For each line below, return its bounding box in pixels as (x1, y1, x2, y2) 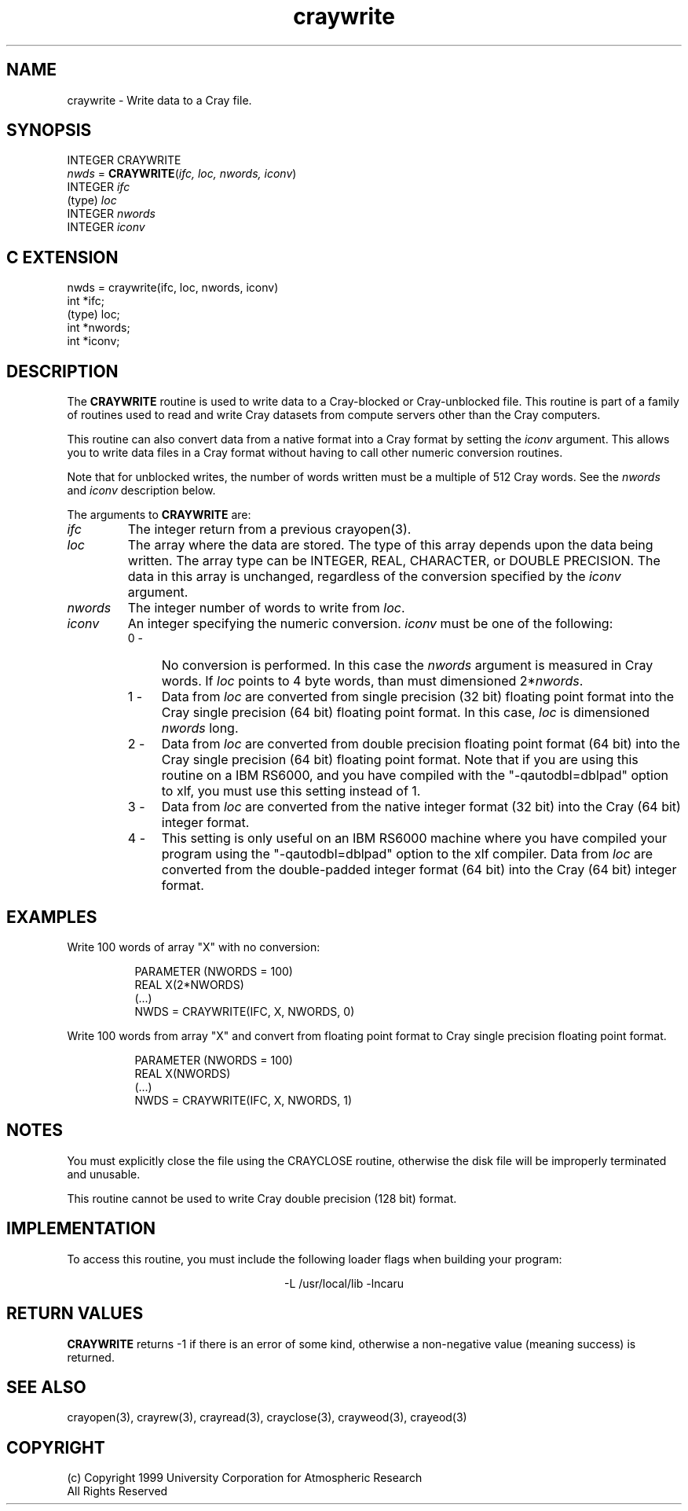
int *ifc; (67, 294, 104, 308)
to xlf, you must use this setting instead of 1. (161, 783, 421, 800)
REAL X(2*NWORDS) (134, 977, 244, 991)
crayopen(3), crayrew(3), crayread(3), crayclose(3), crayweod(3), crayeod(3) (67, 1410, 467, 1425)
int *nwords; (67, 321, 130, 335)
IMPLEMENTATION (6, 1219, 156, 1239)
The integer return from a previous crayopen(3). (127, 521, 412, 538)
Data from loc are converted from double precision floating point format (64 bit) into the (161, 736, 680, 752)
